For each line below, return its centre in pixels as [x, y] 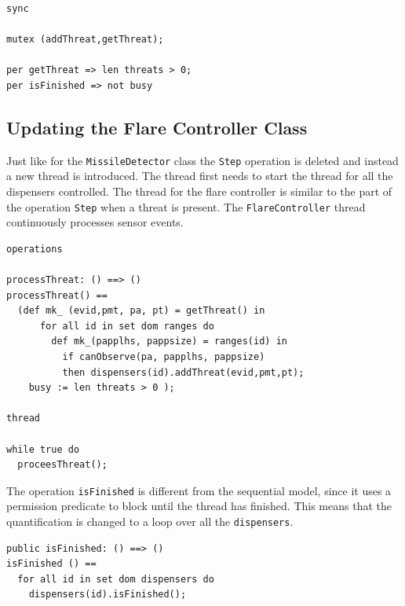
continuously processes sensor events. [95, 222]
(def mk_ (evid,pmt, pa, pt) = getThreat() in [141, 311]
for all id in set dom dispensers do [116, 579]
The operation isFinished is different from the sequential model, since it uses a [199, 490]
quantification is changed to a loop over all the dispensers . [150, 522]
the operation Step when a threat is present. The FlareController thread [186, 206]
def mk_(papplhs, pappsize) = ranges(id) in [169, 342]
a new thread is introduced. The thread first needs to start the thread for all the [200, 176]
